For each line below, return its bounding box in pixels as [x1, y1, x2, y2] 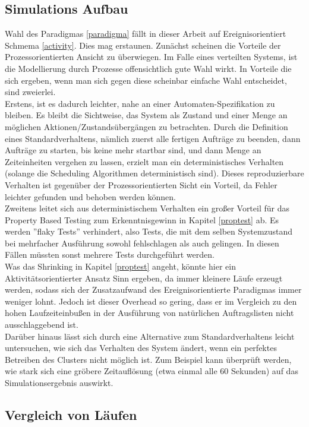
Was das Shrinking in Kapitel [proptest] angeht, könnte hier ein [5, 260, 236, 273]
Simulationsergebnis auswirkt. [5, 377, 113, 389]
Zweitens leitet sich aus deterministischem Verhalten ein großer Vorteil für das [5, 202, 289, 214]
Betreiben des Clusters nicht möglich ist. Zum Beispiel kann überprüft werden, [5, 353, 292, 365]
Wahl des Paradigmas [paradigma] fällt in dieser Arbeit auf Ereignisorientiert [5, 27, 286, 40]
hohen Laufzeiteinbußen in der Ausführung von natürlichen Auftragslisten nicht [5, 306, 294, 319]
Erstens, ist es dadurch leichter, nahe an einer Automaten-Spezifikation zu [5, 97, 275, 109]
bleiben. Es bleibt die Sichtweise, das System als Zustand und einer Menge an [5, 109, 288, 121]
